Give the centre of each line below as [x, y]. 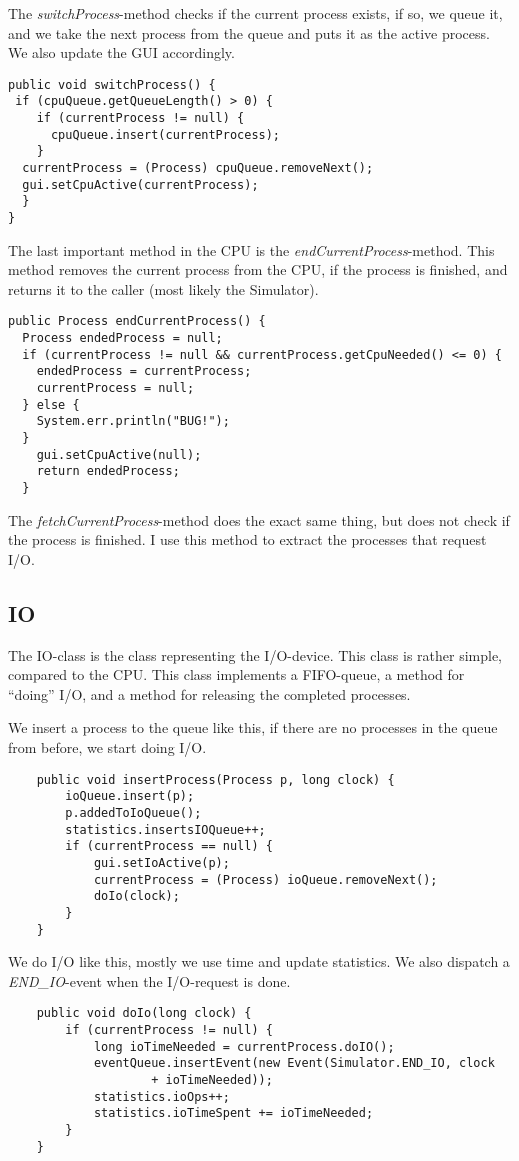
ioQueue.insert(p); [130, 796]
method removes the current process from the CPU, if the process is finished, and [258, 269]
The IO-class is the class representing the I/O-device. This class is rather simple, [255, 654]
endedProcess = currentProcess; [144, 371]
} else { [51, 404]
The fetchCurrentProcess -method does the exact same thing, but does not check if [259, 519]
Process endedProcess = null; [122, 338]
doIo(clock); [136, 896]
